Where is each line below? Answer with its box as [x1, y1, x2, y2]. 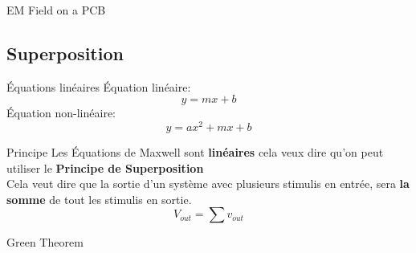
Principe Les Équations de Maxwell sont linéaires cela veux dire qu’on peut [6, 144, 384, 161]
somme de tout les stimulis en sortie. [6, 190, 192, 207]
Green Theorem [6, 234, 84, 251]
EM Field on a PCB [6, 2, 106, 18]
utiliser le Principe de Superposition [6, 159, 204, 176]
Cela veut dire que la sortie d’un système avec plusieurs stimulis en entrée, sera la [6, 175, 410, 192]
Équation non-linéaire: [6, 104, 116, 121]
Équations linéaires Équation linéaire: [6, 78, 191, 95]
